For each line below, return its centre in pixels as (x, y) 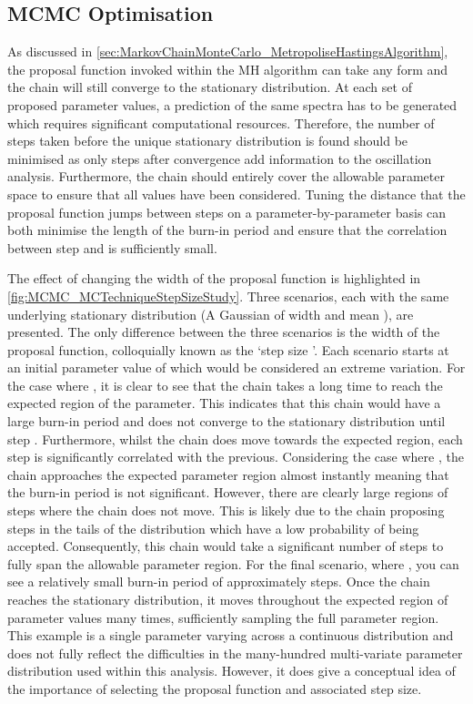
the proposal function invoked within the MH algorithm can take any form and (228, 69)
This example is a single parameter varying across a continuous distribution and (231, 635)
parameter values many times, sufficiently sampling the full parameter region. (223, 617)
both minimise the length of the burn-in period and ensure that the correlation (227, 230)
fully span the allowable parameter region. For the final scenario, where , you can (233, 563)
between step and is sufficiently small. (112, 247)
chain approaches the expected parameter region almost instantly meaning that (228, 474)
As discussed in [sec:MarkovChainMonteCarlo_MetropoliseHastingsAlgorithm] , (228, 51)
